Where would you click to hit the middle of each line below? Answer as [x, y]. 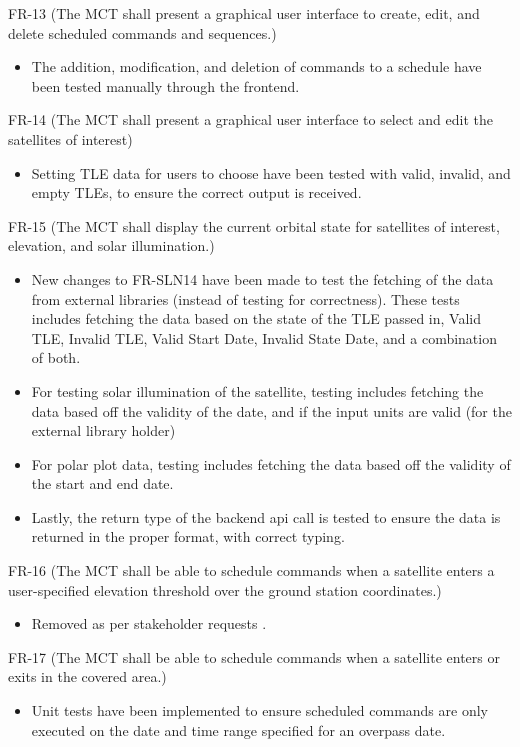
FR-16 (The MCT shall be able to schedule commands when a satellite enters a [251, 570]
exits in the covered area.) [87, 676]
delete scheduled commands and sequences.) [142, 32]
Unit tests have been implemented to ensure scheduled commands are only [259, 710]
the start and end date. [102, 483]
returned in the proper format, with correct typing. [188, 536]
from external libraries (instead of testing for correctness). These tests [245, 298]
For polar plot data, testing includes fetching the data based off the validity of [271, 463]
